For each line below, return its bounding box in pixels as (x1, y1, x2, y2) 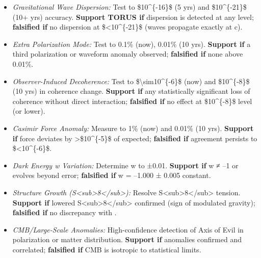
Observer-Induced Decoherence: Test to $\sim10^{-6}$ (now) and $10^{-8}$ (12, 75, 250, 86)
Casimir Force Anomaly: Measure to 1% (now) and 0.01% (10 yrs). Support (12, 122, 254, 133)
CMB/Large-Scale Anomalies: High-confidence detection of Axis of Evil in (12, 224, 244, 235)
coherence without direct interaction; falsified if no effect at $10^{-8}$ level (12, 95, 252, 106)
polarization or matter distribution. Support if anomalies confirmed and (12, 234, 242, 245)
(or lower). (12, 106, 45, 116)
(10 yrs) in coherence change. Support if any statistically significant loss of (12, 86, 250, 96)
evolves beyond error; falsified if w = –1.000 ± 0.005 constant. (12, 170, 211, 180)
